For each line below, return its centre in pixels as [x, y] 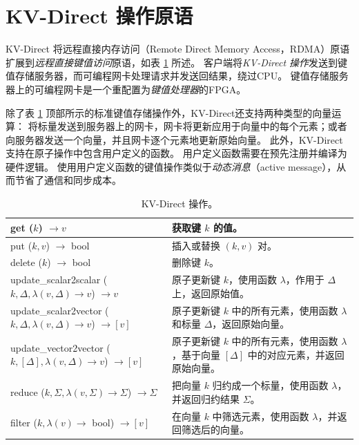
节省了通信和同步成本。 [68, 180]
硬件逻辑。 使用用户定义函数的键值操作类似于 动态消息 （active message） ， [171, 166]
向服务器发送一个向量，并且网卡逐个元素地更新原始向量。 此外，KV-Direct [174, 139]
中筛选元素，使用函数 [261, 416]
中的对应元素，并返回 [296, 354]
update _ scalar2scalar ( [59, 280]
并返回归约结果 [205, 398]
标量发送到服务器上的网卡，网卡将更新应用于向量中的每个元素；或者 [192, 126]
